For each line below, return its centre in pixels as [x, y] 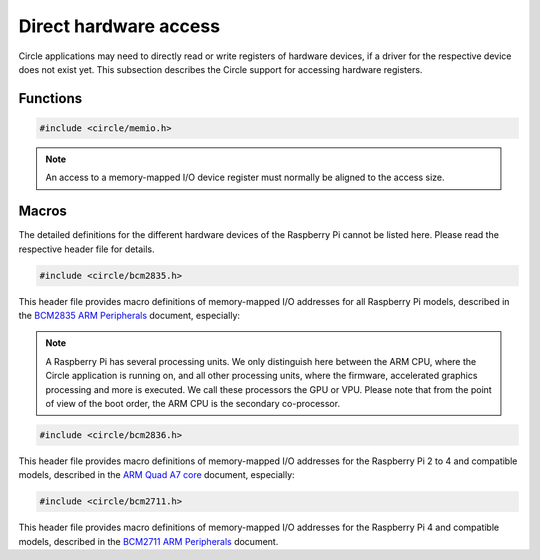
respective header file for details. [86, 249]
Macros [42, 211]
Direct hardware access [119, 26]
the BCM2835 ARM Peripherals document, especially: [129, 315]
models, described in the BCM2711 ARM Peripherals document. [148, 541]
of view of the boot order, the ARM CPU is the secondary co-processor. [192, 403]
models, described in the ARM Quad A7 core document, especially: [156, 475]
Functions [50, 98]
